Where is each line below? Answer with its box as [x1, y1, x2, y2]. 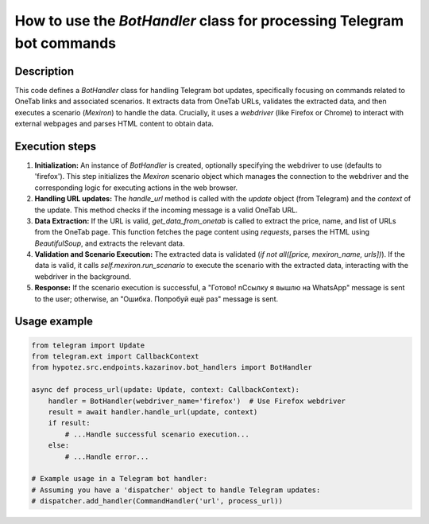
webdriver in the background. [34, 271, 131, 281]
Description [14, 64, 75, 78]
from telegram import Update [31, 340, 145, 350]
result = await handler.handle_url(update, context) [48, 407, 258, 417]
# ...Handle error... [64, 452, 149, 461]
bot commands [14, 34, 117, 52]
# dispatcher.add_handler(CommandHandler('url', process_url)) [31, 497, 284, 506]
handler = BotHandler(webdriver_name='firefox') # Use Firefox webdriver [48, 396, 346, 406]
